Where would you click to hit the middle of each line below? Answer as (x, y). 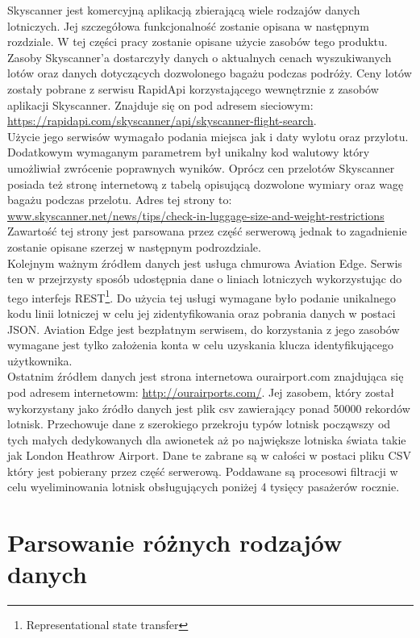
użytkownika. (40, 360)
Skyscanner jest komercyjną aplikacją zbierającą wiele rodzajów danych (184, 10)
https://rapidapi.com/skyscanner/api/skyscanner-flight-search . (162, 121)
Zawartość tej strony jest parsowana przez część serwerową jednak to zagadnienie (207, 231)
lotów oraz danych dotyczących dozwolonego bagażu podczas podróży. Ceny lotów (210, 73)
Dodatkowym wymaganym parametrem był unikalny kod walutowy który (189, 152)
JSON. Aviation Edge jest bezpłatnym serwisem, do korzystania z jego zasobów (204, 329)
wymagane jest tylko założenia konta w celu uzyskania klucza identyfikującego (200, 345)
